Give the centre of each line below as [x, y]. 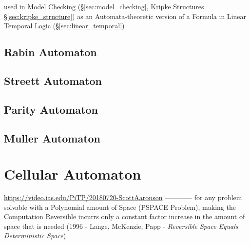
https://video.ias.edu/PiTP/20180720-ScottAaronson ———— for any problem [123, 197]
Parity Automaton [51, 109]
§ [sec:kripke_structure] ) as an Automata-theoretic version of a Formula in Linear [125, 16]
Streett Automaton [53, 80]
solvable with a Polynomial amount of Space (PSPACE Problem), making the [120, 207]
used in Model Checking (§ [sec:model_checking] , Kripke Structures [104, 6]
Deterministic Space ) [35, 235]
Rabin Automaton [50, 52]
